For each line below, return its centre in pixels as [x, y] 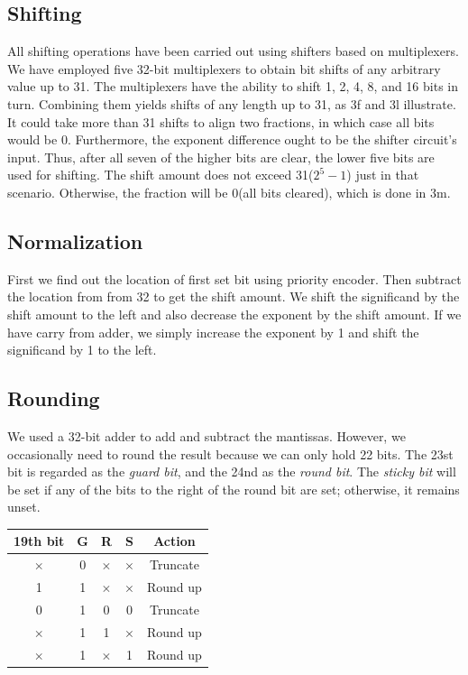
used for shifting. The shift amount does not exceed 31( [161, 175]
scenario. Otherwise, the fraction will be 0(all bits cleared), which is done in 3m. [229, 192]
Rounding [54, 398]
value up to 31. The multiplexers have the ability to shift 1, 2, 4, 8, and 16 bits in [233, 86]
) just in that [383, 175]
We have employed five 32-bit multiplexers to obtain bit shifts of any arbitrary [224, 68]
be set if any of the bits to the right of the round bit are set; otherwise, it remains [234, 489]
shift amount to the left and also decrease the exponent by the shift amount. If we [234, 314]
